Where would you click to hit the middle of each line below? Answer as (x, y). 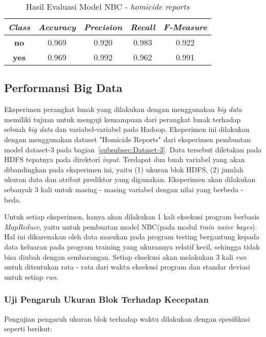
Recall (143, 27)
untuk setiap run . (31, 276)
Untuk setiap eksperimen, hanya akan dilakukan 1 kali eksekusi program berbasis (132, 217)
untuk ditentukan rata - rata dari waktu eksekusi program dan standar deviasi (127, 267)
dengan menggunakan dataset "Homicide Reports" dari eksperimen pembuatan (127, 139)
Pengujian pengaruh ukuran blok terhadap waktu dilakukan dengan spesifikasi (127, 318)
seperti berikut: (28, 329)
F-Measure (185, 27)
